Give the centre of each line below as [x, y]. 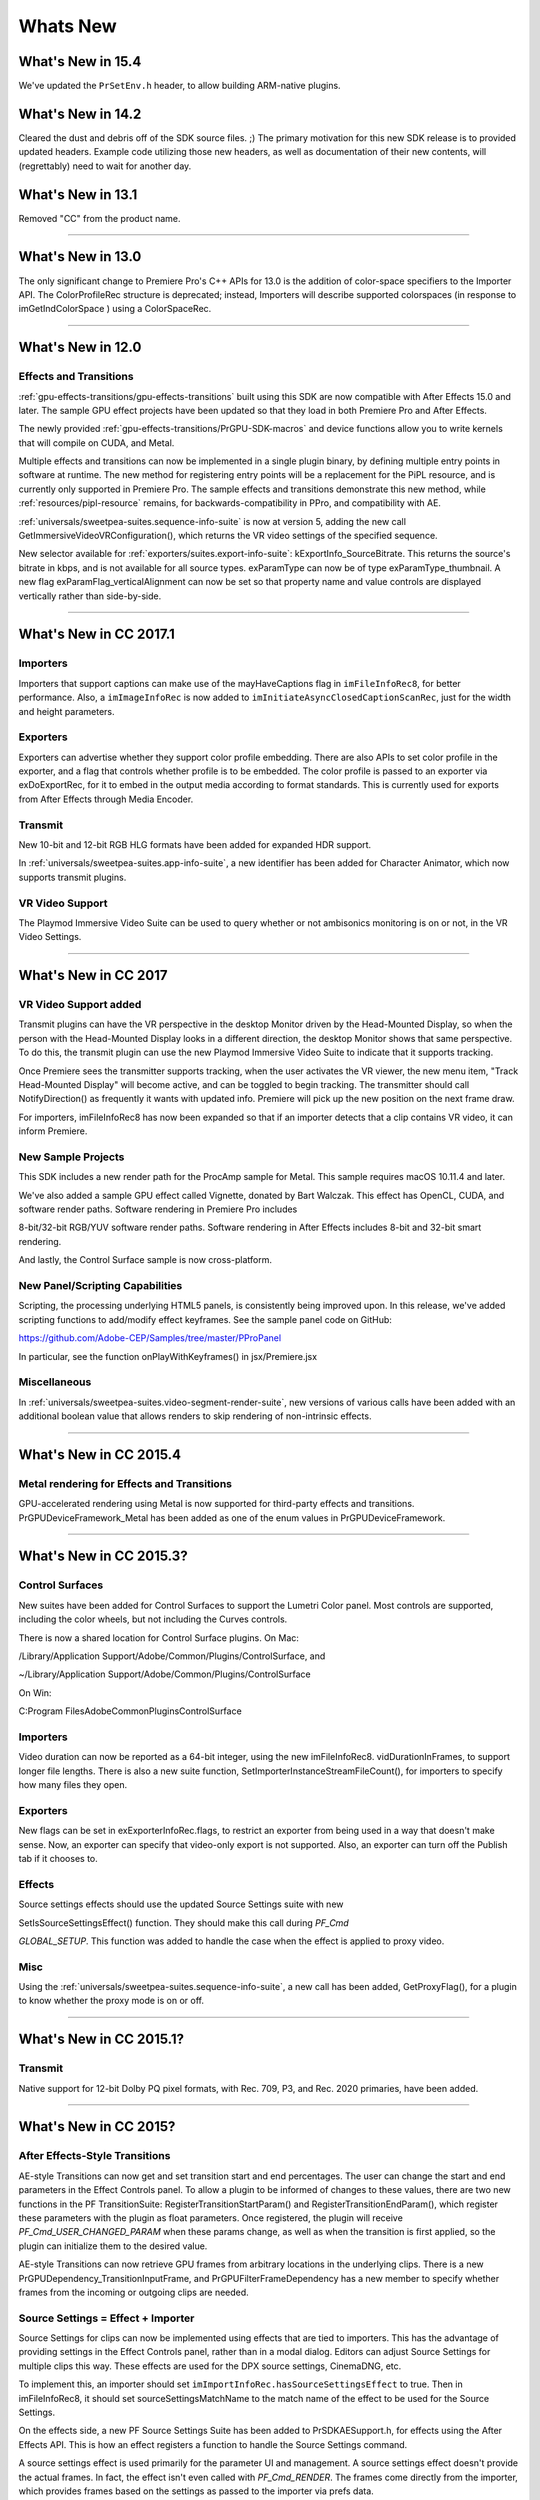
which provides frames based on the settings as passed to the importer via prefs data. [196, 2491]
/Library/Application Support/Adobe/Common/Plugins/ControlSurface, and [172, 1656]
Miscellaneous [55, 1382]
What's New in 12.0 [80, 347]
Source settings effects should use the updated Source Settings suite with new [181, 1904]
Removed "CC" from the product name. [99, 218]
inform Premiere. [53, 1131]
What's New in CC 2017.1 [96, 634]
